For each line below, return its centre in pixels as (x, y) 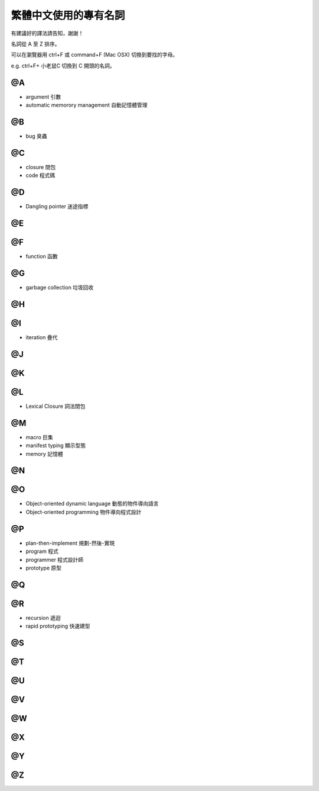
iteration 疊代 (42, 337)
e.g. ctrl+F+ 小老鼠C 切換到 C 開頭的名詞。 (63, 66)
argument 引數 (43, 97)
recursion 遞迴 (43, 618)
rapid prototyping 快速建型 (58, 626)
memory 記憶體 (44, 454)
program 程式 (42, 551)
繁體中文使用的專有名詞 (68, 15)
